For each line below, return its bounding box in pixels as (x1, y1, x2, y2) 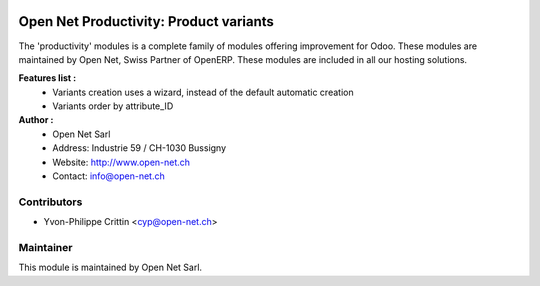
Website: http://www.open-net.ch (52, 156, 190, 168)
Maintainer (18, 240, 73, 254)
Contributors (18, 195, 83, 209)
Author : (18, 114, 54, 126)
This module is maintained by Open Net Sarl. (18, 261, 203, 274)
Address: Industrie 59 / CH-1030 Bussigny (52, 142, 227, 154)
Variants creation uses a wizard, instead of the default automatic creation (52, 86, 354, 98)
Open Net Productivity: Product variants (18, 13, 275, 30)
